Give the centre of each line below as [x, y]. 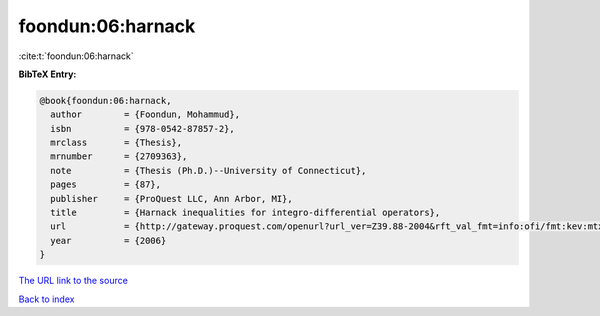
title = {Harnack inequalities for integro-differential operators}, [245, 213]
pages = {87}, [106, 184]
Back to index [46, 299]
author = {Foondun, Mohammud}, [145, 114]
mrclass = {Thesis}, [116, 143]
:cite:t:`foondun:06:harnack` [76, 56]
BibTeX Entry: [47, 74]
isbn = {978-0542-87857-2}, [142, 128]
